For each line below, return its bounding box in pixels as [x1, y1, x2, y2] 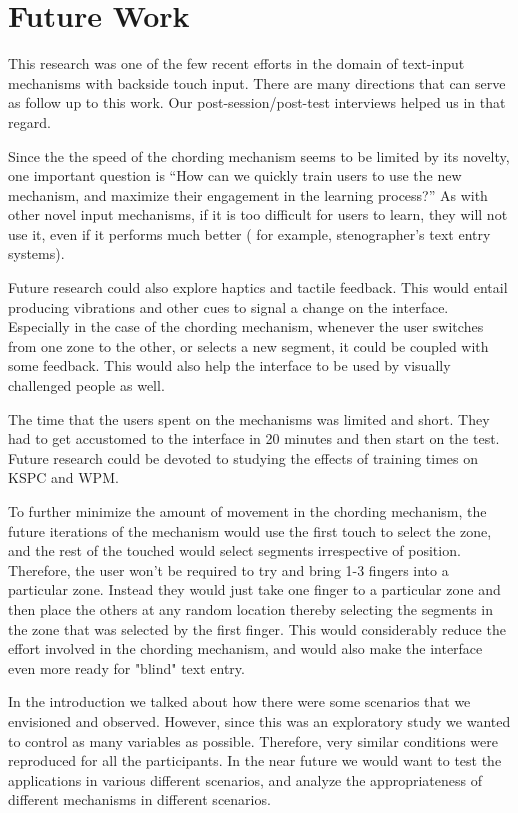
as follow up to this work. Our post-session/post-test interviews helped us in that [8, 92, 506, 113]
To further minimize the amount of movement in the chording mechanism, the [8, 501, 487, 521]
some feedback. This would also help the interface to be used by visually [8, 355, 451, 376]
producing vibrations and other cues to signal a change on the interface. [8, 296, 449, 317]
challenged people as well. [8, 375, 165, 396]
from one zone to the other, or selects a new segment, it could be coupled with [8, 335, 489, 356]
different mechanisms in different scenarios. [8, 789, 271, 810]
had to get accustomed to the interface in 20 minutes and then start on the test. [8, 428, 500, 449]
